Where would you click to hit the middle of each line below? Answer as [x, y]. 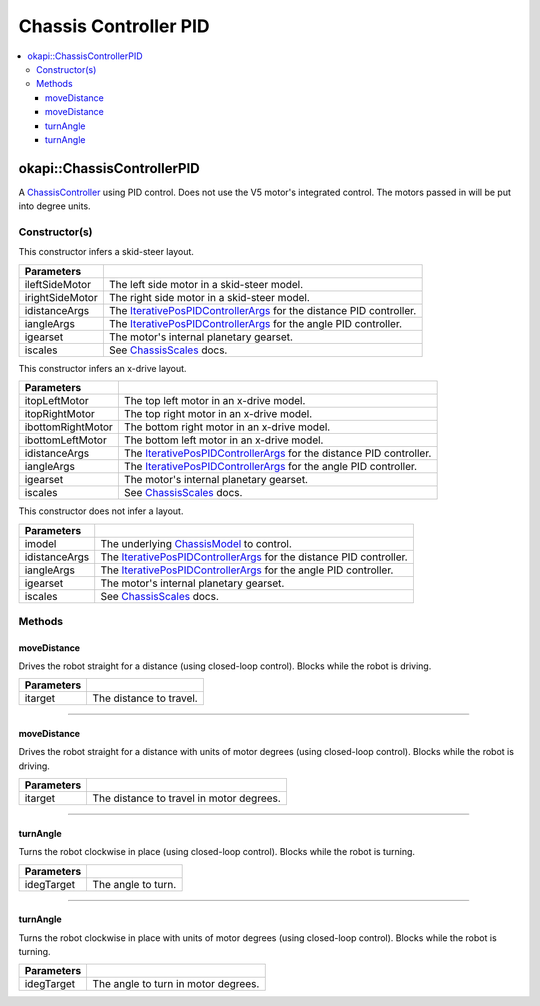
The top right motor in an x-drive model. [218, 414]
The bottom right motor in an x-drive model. [227, 427]
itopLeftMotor [56, 401]
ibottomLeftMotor [65, 440]
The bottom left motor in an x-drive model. [223, 440]
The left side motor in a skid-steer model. [206, 284]
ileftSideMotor [58, 284]
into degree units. [54, 206]
